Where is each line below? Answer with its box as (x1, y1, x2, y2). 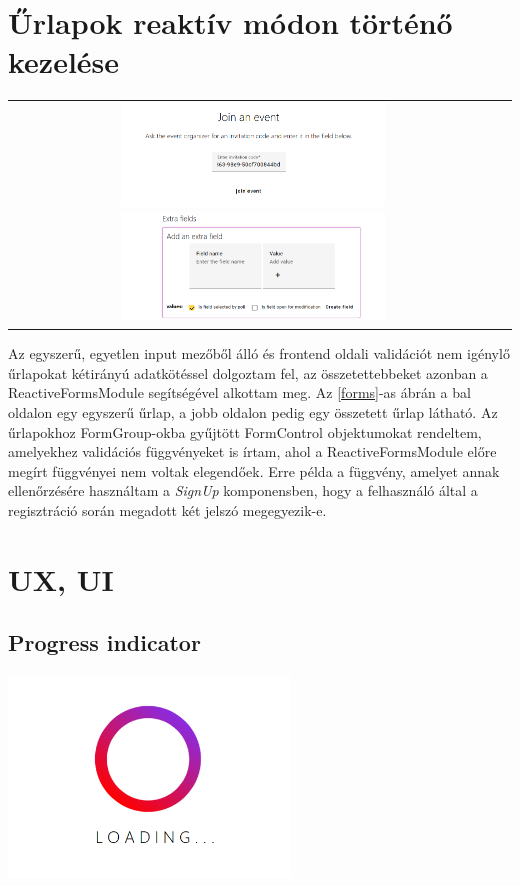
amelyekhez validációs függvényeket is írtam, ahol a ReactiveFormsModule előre (8, 441, 497, 462)
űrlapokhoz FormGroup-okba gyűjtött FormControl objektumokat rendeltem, (8, 421, 482, 442)
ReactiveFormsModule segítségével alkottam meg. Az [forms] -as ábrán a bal (8, 382, 471, 403)
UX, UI (8, 558, 114, 599)
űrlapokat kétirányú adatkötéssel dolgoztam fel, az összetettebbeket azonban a (8, 362, 488, 383)
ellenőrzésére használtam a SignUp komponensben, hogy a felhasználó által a (8, 480, 478, 501)
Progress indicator (8, 627, 201, 658)
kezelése (8, 41, 120, 82)
